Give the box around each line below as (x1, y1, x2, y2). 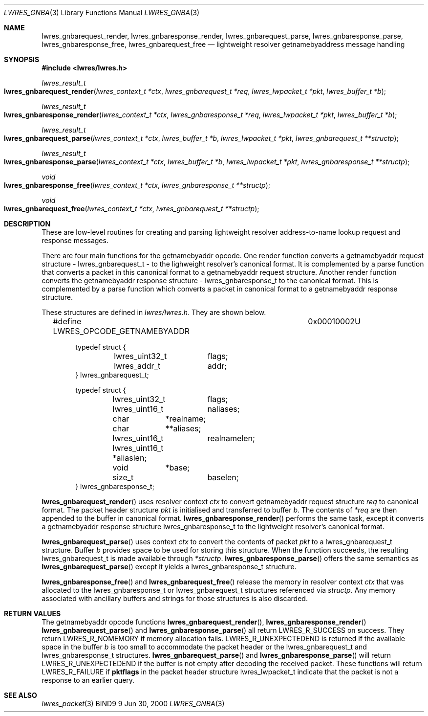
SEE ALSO (4, 691, 37, 699)
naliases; (207, 404, 240, 414)
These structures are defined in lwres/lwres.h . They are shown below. (42, 308, 266, 316)
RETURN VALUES (4, 609, 61, 618)
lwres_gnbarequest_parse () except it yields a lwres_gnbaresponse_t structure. (42, 562, 297, 571)
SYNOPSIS (4, 55, 40, 64)
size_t (112, 472, 134, 482)
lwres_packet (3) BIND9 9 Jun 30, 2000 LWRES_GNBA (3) (42, 699, 225, 708)
